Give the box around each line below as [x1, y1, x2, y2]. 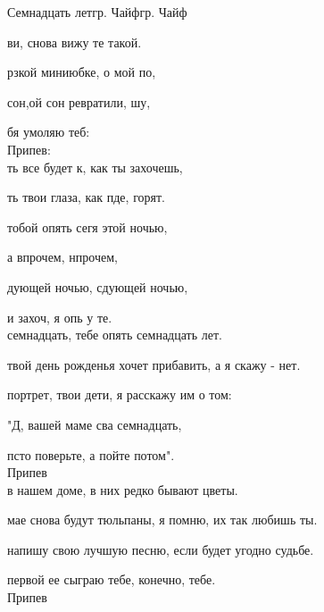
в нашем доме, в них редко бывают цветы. [7, 480, 238, 499]
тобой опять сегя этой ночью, [7, 217, 168, 236]
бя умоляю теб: [7, 122, 90, 141]
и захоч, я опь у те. [7, 307, 112, 326]
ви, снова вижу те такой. [7, 32, 142, 51]
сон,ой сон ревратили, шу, [7, 92, 151, 111]
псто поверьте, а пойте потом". [7, 445, 175, 464]
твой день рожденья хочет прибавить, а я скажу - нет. [7, 355, 301, 373]
